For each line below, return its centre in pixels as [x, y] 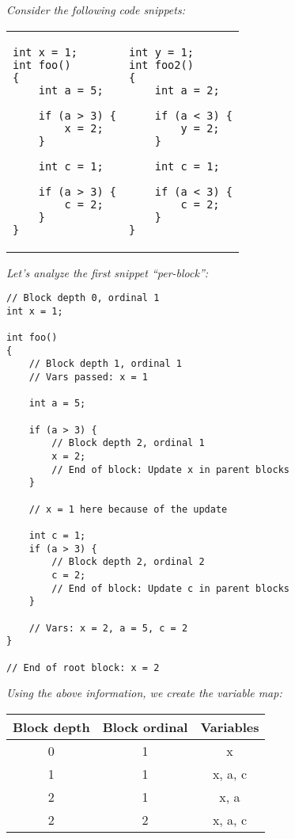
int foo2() [161, 65]
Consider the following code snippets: [96, 10]
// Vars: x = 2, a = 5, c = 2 [108, 628]
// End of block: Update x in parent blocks [170, 469]
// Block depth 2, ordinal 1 [128, 443]
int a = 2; [187, 90]
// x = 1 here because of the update [128, 509]
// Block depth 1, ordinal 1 [105, 364]
